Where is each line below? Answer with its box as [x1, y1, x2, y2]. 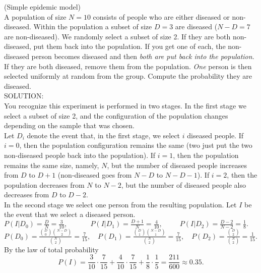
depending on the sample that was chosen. [4, 120, 135, 131]
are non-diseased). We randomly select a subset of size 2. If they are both [4, 31, 231, 41]
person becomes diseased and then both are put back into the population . [31, 50, 254, 61]
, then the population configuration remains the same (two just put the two [19, 140, 252, 150]
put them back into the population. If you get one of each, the [33, 41, 226, 51]
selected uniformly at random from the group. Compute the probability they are [4, 71, 252, 81]
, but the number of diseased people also [121, 179, 246, 190]
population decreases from [4, 179, 85, 190]
